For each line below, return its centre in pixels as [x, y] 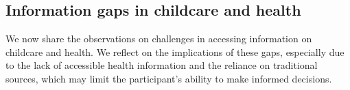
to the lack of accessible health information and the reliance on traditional [162, 65]
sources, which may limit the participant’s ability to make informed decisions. [169, 78]
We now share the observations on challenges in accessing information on [159, 39]
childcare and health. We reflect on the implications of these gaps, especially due [175, 51]
